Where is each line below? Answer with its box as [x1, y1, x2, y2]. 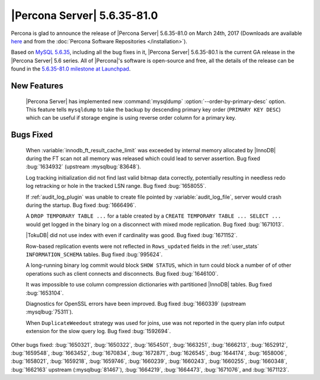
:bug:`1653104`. [25, 289, 64, 296]
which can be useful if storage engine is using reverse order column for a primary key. [25, 114, 236, 122]
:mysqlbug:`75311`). [25, 308, 73, 315]
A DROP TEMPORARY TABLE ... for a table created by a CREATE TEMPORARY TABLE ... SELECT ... [25, 212, 281, 219]
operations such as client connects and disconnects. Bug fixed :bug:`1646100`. [25, 270, 219, 277]
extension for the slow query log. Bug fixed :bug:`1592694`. [25, 328, 171, 335]
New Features [11, 81, 63, 91]
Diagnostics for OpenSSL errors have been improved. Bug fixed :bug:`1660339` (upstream [25, 300, 246, 307]
